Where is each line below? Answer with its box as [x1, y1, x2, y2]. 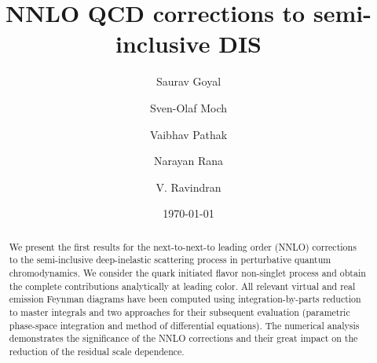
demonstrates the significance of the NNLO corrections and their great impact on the [9, 332, 358, 345]
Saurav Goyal [156, 73, 221, 90]
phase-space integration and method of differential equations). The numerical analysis [9, 318, 360, 332]
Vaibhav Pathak [149, 126, 228, 142]
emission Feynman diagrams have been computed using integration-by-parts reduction [9, 292, 361, 306]
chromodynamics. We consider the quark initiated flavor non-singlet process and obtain [9, 266, 366, 279]
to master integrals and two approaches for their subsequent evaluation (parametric [9, 305, 350, 318]
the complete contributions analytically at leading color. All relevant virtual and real [9, 279, 356, 292]
